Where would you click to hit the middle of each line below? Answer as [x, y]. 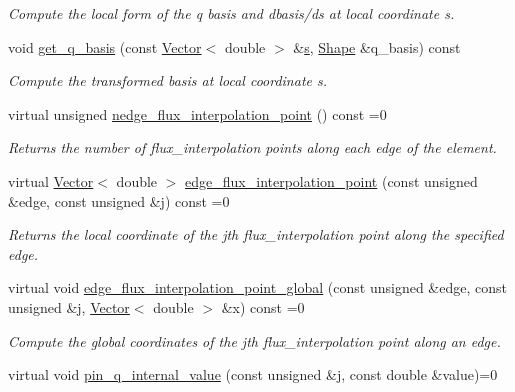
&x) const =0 [263, 306]
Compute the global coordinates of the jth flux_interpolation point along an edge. [254, 340]
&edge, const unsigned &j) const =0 [119, 200]
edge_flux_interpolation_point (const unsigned [331, 180]
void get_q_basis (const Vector [105, 46]
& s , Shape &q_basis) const [377, 46]
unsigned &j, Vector [69, 306]
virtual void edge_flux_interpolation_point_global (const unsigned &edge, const [257, 287]
